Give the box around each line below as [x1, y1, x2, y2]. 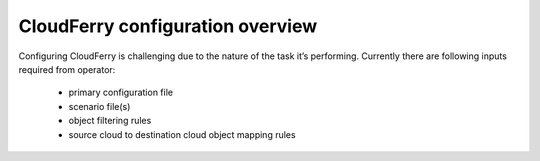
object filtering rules [68, 115, 152, 127]
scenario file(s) [68, 100, 131, 112]
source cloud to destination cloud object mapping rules [68, 128, 296, 140]
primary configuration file [68, 86, 174, 99]
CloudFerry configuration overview [18, 15, 318, 37]
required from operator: [18, 63, 116, 75]
